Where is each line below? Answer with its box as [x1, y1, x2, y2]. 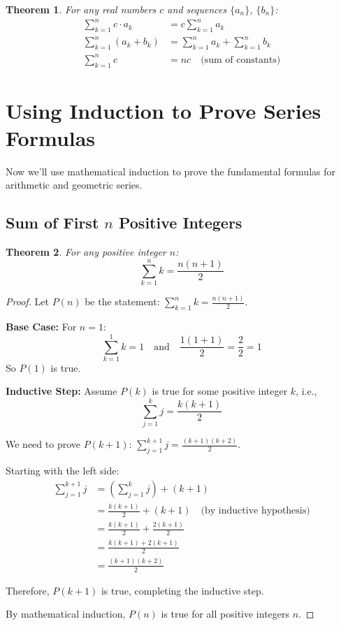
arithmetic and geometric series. [6, 177, 143, 192]
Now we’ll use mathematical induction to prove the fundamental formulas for [6, 163, 335, 178]
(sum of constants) [201, 54, 281, 65]
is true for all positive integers [161, 606, 290, 621]
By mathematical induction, [6, 606, 126, 621]
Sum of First [6, 212, 99, 233]
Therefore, [6, 583, 50, 597]
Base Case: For [6, 319, 77, 334]
